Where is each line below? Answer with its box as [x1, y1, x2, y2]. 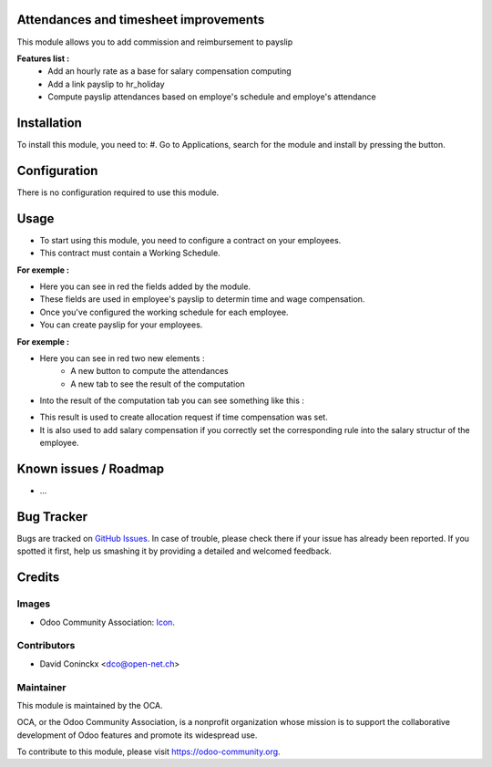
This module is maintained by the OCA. [16, 700, 163, 710]
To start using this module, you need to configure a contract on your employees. [39, 234, 342, 245]
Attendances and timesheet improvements [16, 12, 265, 27]
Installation [16, 115, 82, 130]
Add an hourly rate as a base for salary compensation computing [47, 66, 292, 77]
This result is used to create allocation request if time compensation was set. [39, 411, 328, 423]
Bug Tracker [16, 509, 88, 524]
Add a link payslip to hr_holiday [47, 78, 165, 89]
